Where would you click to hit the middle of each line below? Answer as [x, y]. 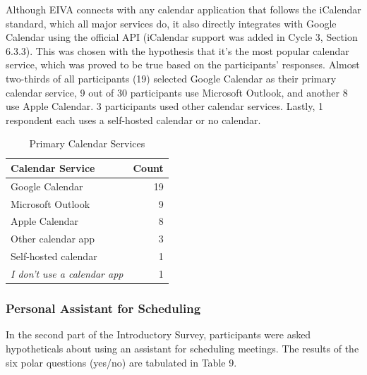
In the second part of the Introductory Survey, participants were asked [158, 334]
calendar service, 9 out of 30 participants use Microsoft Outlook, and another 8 [177, 92]
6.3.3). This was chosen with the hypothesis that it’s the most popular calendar [178, 50]
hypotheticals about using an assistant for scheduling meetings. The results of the [182, 348]
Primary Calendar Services [87, 143]
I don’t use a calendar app [67, 273]
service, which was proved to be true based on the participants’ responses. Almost [183, 64]
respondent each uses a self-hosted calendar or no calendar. [133, 119]
